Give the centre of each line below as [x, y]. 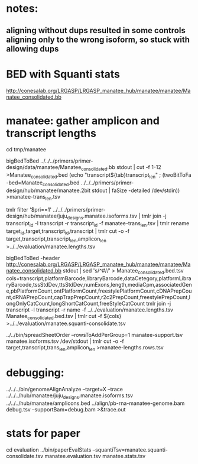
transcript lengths [51, 133]
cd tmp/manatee [26, 150]
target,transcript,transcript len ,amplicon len [56, 239]
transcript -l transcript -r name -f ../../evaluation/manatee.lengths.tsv [90, 310]
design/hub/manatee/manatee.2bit [48, 190]
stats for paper [43, 434]
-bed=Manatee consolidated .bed [43, 183]
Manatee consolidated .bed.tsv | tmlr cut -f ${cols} [64, 317]
